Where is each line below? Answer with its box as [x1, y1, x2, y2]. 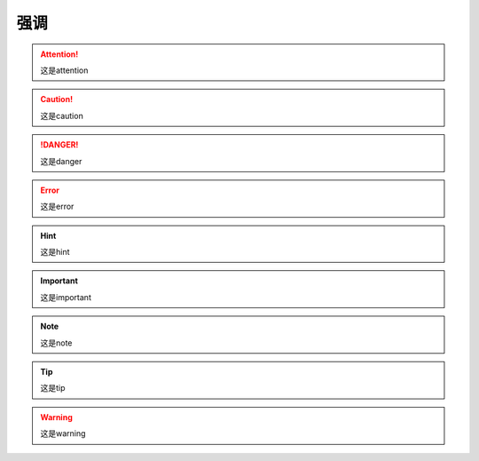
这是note [40, 338, 73, 348]
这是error [40, 201, 75, 212]
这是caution [40, 110, 83, 121]
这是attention [40, 65, 89, 76]
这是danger [40, 155, 82, 166]
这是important [40, 291, 92, 302]
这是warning [40, 428, 86, 439]
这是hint [40, 247, 70, 258]
